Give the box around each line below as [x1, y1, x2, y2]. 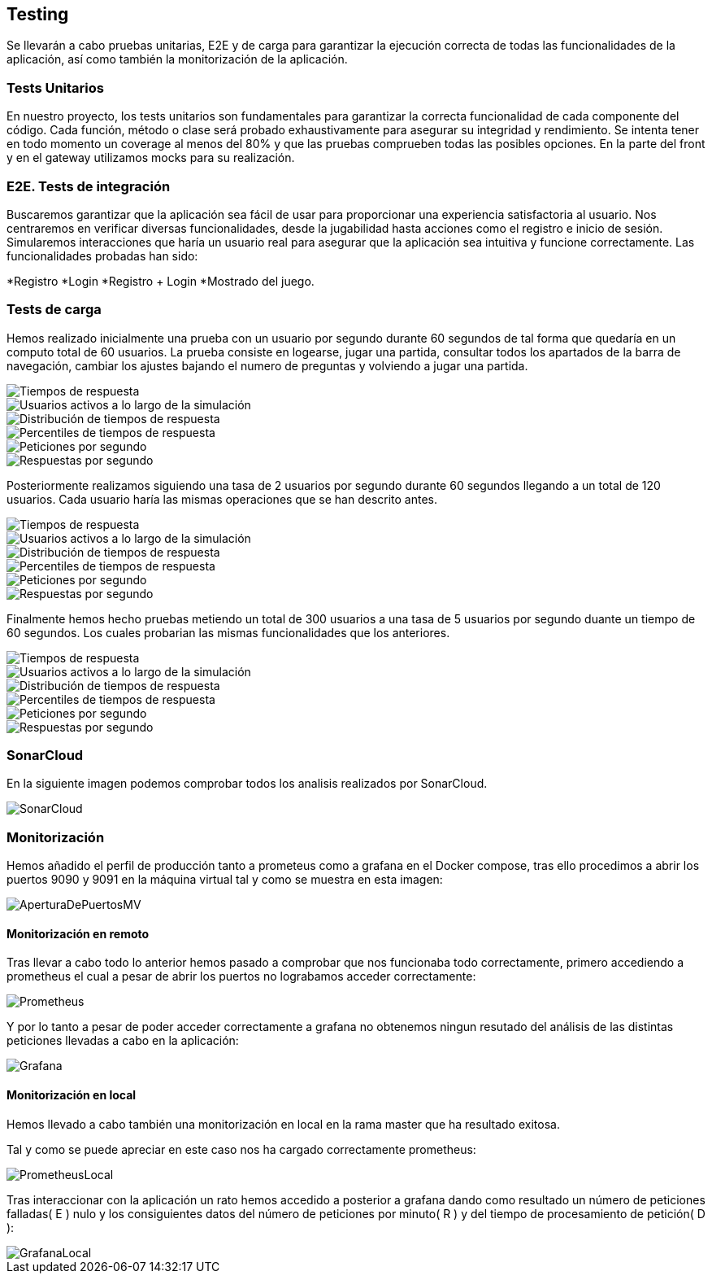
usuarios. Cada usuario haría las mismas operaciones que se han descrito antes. [7, 491, 438, 506]
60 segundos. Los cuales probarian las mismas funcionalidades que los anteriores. [7, 625, 450, 640]
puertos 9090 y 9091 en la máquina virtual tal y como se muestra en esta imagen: [7, 872, 443, 887]
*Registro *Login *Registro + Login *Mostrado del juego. [7, 273, 315, 288]
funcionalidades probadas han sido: [7, 248, 198, 263]
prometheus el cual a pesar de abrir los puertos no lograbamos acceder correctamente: [7, 969, 476, 984]
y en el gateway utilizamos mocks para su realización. [7, 151, 295, 165]
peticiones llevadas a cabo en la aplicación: [7, 1033, 239, 1048]
